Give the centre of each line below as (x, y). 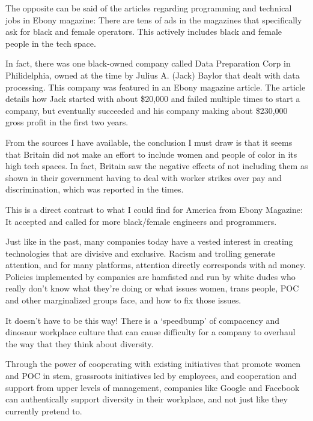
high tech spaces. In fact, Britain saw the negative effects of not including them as (157, 166)
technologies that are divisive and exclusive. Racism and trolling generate (140, 253)
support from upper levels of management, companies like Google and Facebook (153, 387)
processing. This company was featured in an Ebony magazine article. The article (156, 87)
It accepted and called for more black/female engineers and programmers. (141, 221)
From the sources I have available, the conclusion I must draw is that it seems (149, 142)
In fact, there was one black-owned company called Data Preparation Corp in (148, 63)
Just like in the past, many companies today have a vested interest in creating (149, 241)
